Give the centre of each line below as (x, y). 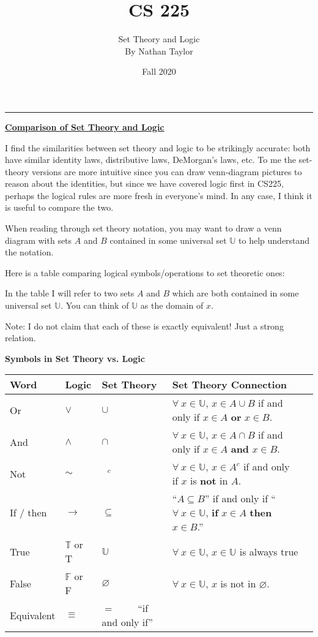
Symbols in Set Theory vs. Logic (75, 358)
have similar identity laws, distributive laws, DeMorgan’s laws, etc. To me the (150, 160)
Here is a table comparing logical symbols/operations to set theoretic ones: (145, 272)
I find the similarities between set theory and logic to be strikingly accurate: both (158, 147)
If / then (28, 513)
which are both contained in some (235, 293)
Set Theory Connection (230, 385)
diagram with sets (39, 240)
